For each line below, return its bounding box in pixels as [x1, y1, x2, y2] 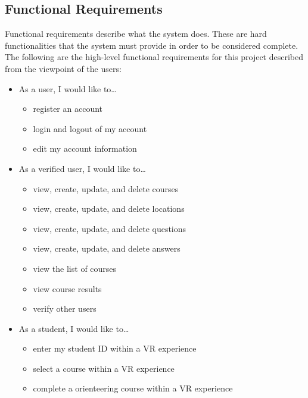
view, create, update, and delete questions [33, 222, 186, 234]
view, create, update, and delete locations [33, 202, 185, 215]
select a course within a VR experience [33, 362, 175, 374]
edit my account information [33, 142, 137, 155]
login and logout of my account [33, 122, 147, 134]
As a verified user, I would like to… [18, 162, 146, 174]
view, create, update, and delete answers [33, 242, 181, 255]
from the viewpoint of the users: [5, 62, 122, 74]
